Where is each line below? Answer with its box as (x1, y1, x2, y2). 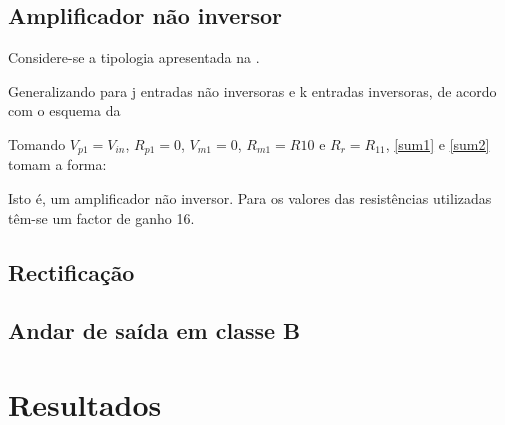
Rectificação (8, 256, 135, 287)
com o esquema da (8, 100, 121, 121)
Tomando (8, 133, 66, 154)
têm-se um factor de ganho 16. (8, 207, 195, 228)
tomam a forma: (8, 154, 107, 175)
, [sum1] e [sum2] (385, 133, 490, 154)
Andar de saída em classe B (8, 315, 301, 346)
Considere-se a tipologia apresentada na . (8, 47, 260, 68)
